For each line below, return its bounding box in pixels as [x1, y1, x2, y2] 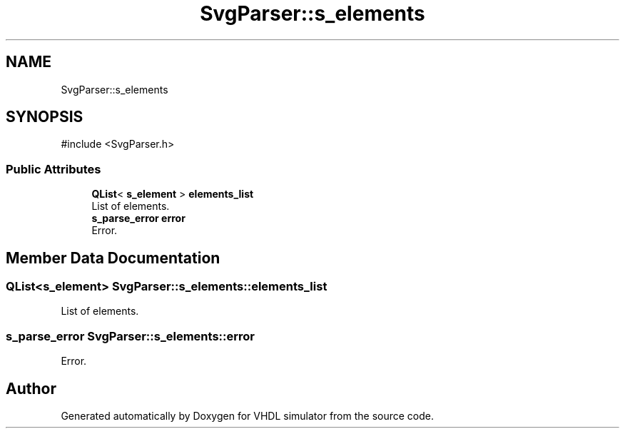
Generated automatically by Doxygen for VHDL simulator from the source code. [61, 410, 435, 422]
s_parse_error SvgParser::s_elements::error [6, 328, 255, 343]
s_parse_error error [91, 212, 186, 225]
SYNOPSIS [6, 108, 83, 126]
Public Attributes [6, 161, 101, 176]
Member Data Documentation [6, 248, 220, 267]
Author [6, 379, 56, 398]
